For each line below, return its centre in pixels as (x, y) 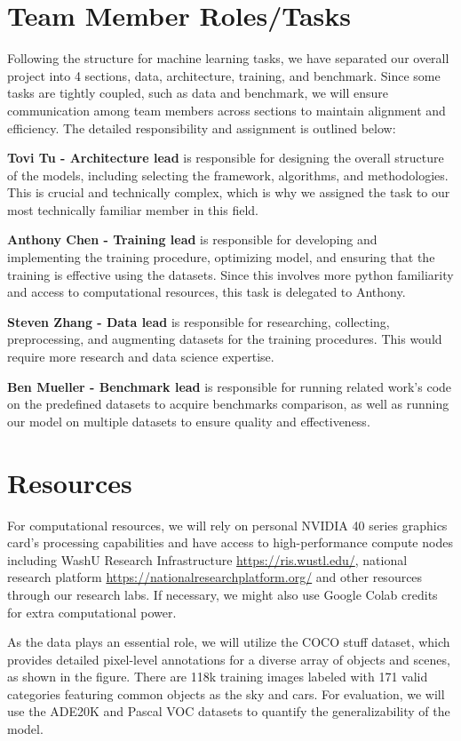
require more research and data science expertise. (141, 357)
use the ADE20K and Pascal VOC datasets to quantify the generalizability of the (229, 711)
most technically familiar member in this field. (133, 209)
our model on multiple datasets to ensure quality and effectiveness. (189, 421)
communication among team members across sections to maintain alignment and (227, 110)
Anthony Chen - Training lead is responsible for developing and (192, 239)
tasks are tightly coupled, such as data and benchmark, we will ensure (198, 93)
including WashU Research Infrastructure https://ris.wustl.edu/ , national (207, 559)
